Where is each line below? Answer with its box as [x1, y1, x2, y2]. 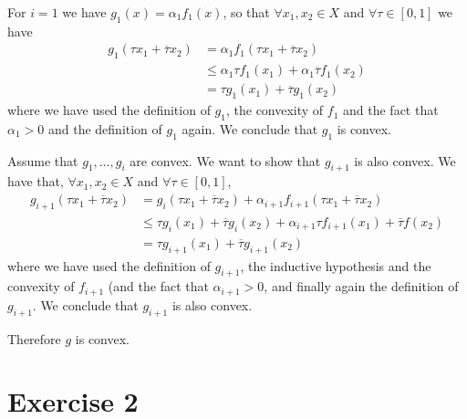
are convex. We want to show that [130, 151, 321, 170]
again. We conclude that [182, 119, 318, 138]
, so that [223, 3, 270, 21]
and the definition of [47, 119, 162, 138]
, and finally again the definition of [264, 277, 459, 296]
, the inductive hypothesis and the [240, 256, 431, 275]
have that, [7, 172, 64, 191]
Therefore [7, 329, 61, 348]
